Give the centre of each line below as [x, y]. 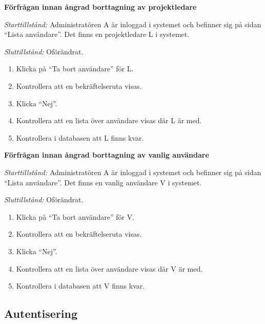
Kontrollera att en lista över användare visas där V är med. [109, 268]
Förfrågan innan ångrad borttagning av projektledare [100, 7]
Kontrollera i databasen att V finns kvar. [80, 286]
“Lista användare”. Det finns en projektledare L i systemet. [97, 34]
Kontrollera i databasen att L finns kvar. [80, 137]
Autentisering [41, 313]
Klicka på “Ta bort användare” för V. [75, 216]
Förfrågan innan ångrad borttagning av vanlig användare [107, 155]
